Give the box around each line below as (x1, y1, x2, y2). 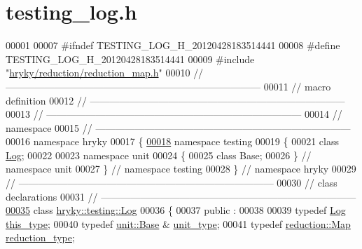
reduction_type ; (6, 230, 75, 245)
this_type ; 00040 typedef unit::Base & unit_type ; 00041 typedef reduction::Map (6, 216, 351, 231)
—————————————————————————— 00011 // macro (6, 79, 331, 93)
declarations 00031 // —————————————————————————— (6, 189, 356, 203)
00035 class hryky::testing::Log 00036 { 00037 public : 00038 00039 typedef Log (6, 203, 346, 217)
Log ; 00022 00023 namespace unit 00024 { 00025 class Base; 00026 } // (6, 147, 312, 162)
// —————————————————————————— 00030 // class (6, 175, 337, 190)
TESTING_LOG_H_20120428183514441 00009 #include (6, 51, 255, 66)
